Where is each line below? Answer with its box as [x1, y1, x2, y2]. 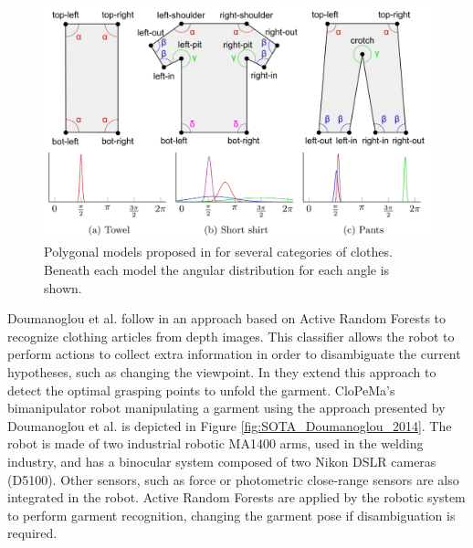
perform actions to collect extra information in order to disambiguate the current [7, 344, 461, 364]
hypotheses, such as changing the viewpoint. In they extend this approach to [7, 362, 436, 381]
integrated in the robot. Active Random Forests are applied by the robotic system [7, 488, 466, 507]
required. [7, 523, 58, 543]
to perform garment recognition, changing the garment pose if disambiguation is [7, 505, 456, 524]
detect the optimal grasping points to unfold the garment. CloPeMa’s [7, 380, 395, 399]
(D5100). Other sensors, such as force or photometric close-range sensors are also [7, 469, 459, 489]
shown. [44, 278, 82, 297]
